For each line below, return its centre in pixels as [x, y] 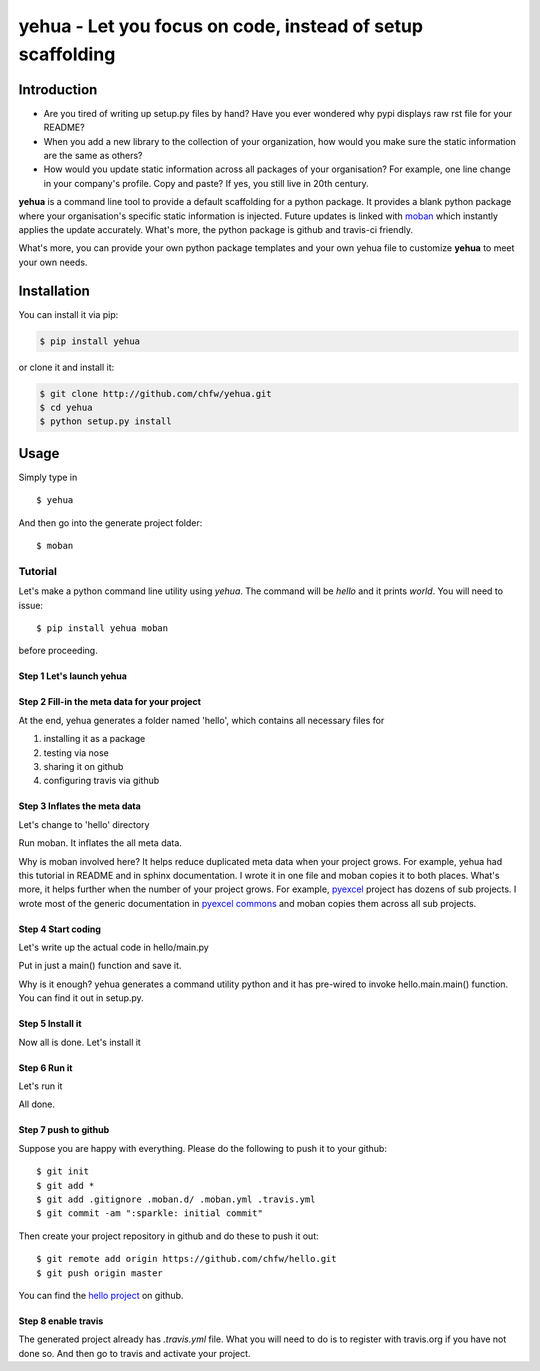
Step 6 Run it [45, 1067]
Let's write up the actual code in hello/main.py [113, 947]
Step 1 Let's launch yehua [72, 676]
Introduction [58, 89]
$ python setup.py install [105, 421]
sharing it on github [83, 766]
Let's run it [40, 1086]
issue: [31, 605]
